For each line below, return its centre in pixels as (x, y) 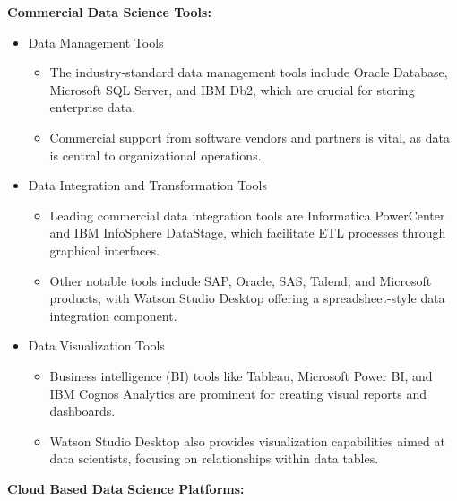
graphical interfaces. (104, 250)
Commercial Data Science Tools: (109, 12)
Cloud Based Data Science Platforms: (126, 488)
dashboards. (82, 411)
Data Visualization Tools (96, 346)
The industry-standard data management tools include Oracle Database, (249, 72)
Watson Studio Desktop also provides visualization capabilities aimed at (247, 441)
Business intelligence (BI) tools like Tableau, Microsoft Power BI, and (241, 375)
